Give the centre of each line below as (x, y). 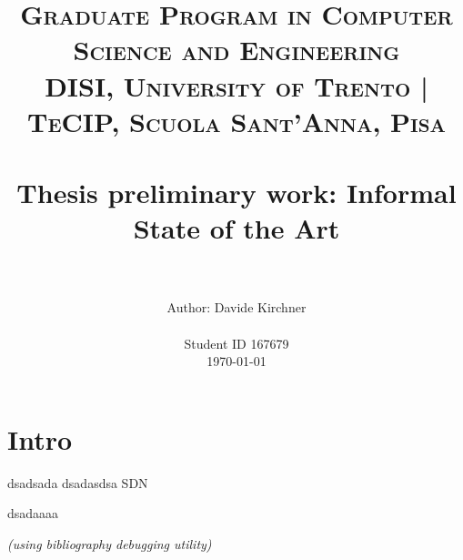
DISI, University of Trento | (237, 85)
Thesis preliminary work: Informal (237, 193)
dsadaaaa (33, 513)
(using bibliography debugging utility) (110, 543)
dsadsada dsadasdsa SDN (78, 482)
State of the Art (237, 228)
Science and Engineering (237, 50)
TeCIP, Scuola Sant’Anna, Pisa (237, 121)
